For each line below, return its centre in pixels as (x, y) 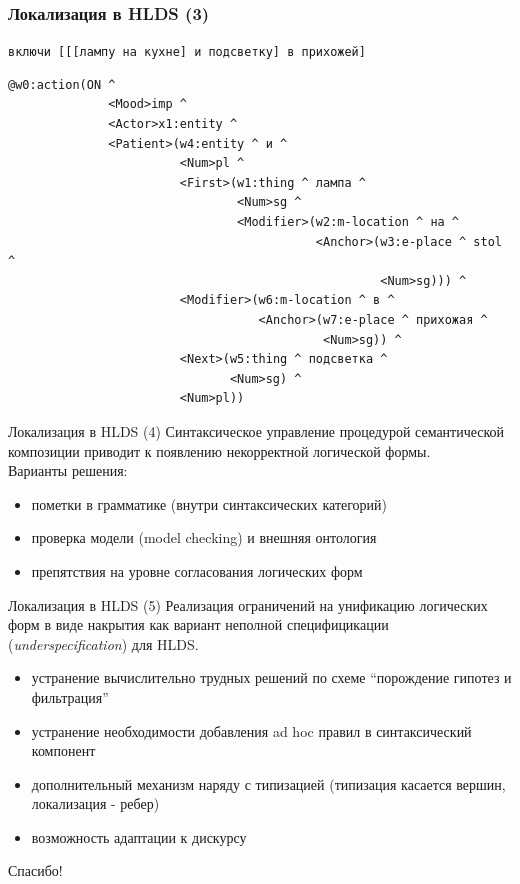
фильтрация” (70, 696)
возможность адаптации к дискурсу (139, 836)
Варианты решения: (68, 470)
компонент (63, 750)
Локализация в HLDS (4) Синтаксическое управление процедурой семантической (256, 430)
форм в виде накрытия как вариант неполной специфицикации (198, 624)
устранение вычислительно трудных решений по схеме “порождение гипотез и (271, 677)
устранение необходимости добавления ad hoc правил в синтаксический (251, 730)
